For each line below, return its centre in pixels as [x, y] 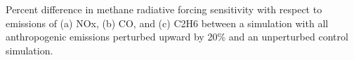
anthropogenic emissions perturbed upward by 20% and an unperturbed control [177, 37]
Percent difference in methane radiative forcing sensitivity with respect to [164, 9]
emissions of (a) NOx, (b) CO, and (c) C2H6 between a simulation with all [167, 23]
